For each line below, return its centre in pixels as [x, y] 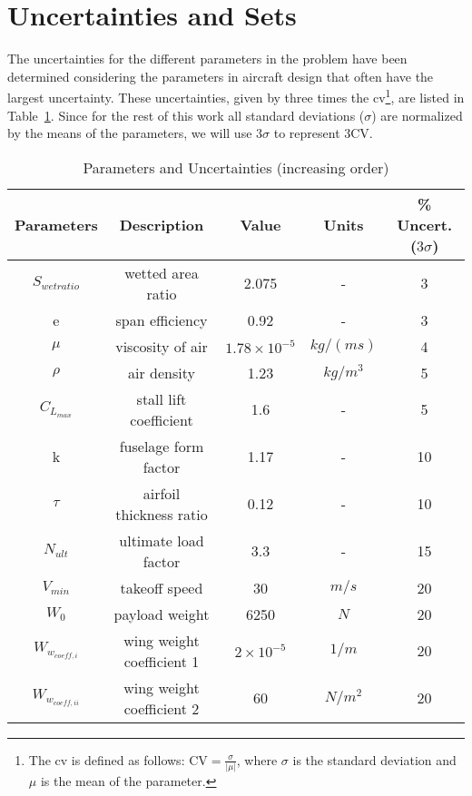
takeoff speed [162, 587]
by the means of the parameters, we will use [130, 133]
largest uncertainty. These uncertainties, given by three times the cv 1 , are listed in [236, 96]
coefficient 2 [162, 708]
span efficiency [162, 319]
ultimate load [162, 540]
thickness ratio [162, 514]
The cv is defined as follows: [107, 759]
